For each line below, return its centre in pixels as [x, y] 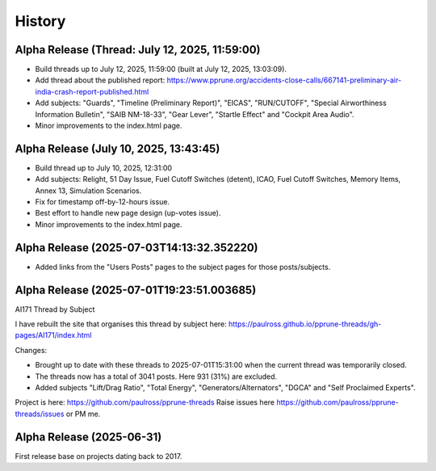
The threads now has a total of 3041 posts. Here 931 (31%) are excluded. [156, 376]
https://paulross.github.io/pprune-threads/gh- [305, 324]
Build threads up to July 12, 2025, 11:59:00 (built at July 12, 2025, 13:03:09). [161, 69]
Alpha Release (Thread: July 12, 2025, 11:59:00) [138, 50]
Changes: [31, 350]
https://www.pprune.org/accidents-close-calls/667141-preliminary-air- [284, 80]
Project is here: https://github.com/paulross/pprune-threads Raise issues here [145, 402]
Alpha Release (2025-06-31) [88, 437]
